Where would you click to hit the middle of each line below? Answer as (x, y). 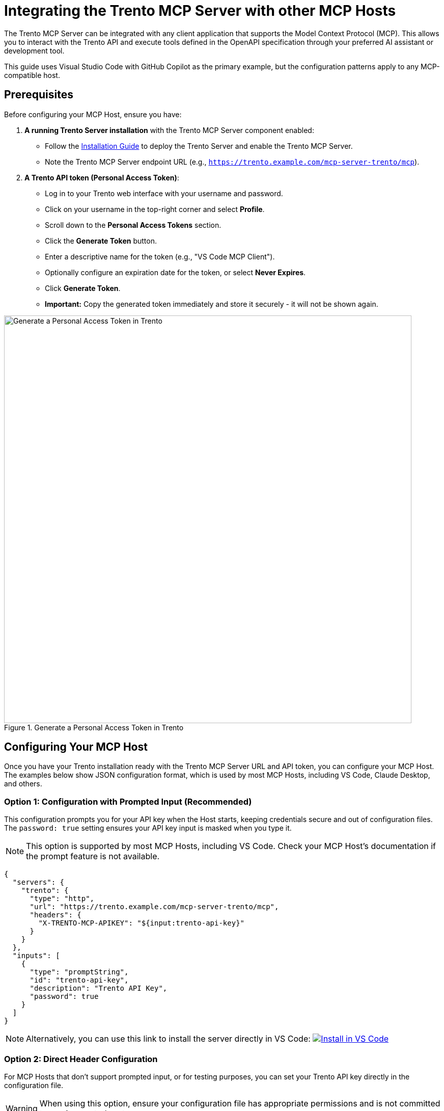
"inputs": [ (36, 956)
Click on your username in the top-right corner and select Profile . (155, 209)
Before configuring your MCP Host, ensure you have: (93, 114)
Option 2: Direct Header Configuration (81, 1059)
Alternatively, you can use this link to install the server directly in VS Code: (168, 1039)
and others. (23, 784)
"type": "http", (62, 899)
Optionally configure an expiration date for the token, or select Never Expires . (175, 272)
